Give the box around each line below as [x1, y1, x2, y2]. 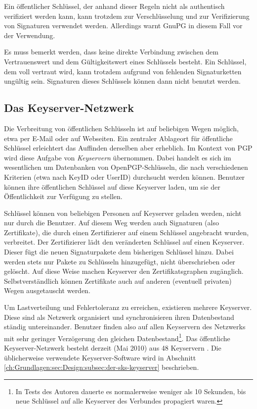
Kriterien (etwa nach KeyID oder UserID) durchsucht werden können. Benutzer [4, 171, 245, 182]
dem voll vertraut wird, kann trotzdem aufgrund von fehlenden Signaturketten [4, 66, 242, 76]
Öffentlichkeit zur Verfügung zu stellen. [4, 191, 123, 202]
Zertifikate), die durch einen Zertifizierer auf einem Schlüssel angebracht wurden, [4, 227, 249, 237]
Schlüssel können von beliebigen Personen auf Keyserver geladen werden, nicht [4, 207, 242, 218]
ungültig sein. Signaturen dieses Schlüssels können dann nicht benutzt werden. [4, 76, 241, 86]
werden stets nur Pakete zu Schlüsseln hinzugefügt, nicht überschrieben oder [4, 256, 235, 266]
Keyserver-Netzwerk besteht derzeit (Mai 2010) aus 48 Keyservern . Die [4, 343, 221, 353]
